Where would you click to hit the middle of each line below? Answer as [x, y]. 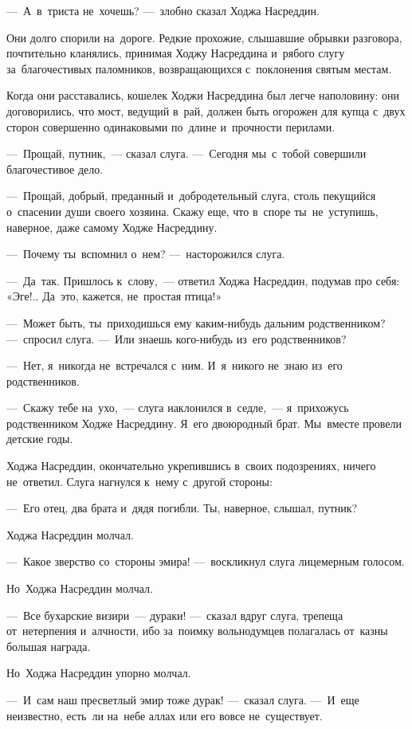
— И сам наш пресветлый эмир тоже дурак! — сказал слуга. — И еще [183, 700]
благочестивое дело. [55, 169]
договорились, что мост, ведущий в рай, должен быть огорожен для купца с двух [206, 110]
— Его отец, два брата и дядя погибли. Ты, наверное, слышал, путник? [182, 508]
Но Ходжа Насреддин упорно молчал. [99, 673]
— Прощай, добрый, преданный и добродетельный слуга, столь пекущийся [191, 196]
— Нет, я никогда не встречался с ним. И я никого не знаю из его [175, 365]
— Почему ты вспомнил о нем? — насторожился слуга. [146, 254]
